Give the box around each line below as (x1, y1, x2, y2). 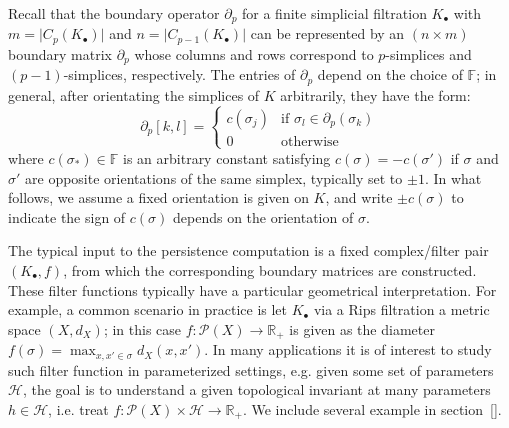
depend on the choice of (317, 64, 463, 85)
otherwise (281, 134, 339, 149)
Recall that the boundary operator (8, 3, 220, 23)
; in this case (103, 318, 182, 339)
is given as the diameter (289, 318, 435, 339)
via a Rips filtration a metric (313, 299, 490, 320)
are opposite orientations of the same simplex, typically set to (25, 167, 403, 188)
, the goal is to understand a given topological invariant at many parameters (22, 379, 491, 400)
